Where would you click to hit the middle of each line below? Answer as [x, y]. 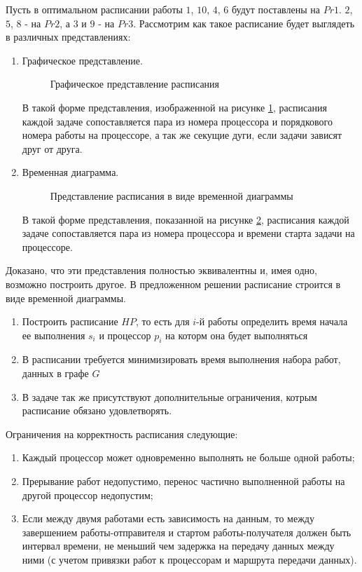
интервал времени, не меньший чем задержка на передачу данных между [178, 546]
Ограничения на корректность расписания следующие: [122, 434]
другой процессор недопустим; [88, 495]
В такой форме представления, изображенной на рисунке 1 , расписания [174, 107]
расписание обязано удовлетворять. [97, 410]
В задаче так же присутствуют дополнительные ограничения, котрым [169, 396]
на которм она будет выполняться [237, 335]
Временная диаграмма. [70, 172]
